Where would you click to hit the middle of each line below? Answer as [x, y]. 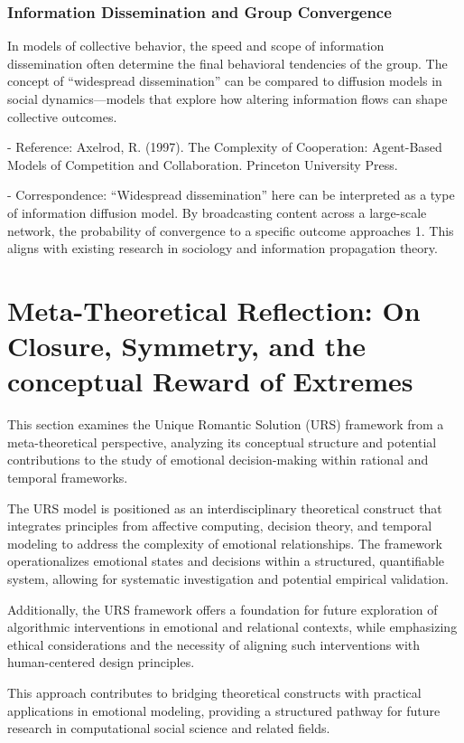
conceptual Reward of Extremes [210, 381]
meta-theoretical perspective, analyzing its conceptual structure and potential [222, 442]
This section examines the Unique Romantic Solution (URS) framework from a [226, 424]
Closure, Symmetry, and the [186, 346]
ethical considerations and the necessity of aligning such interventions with [214, 644]
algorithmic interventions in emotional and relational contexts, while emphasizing [232, 627]
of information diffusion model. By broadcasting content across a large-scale [217, 212]
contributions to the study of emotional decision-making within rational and [218, 460]
